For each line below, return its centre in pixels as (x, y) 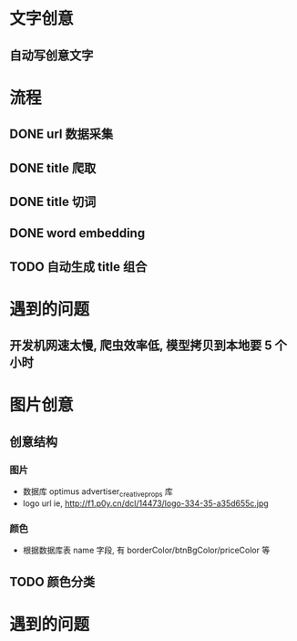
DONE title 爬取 (53, 168)
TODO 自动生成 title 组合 (78, 267)
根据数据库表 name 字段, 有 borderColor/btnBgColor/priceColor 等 (146, 550)
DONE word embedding (77, 233)
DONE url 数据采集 (61, 134)
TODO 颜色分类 (52, 581)
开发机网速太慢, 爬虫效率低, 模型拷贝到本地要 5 (141, 346)
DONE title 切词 (53, 202)
